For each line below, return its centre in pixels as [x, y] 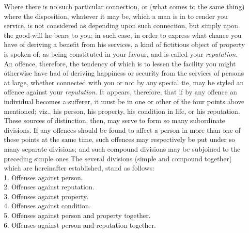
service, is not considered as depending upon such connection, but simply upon [121, 25]
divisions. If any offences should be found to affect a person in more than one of [122, 130]
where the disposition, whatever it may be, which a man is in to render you [116, 16]
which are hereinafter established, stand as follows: [79, 168]
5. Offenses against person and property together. [77, 215]
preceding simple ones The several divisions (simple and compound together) [118, 158]
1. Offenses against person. [43, 177]
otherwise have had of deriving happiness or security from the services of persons [124, 73]
